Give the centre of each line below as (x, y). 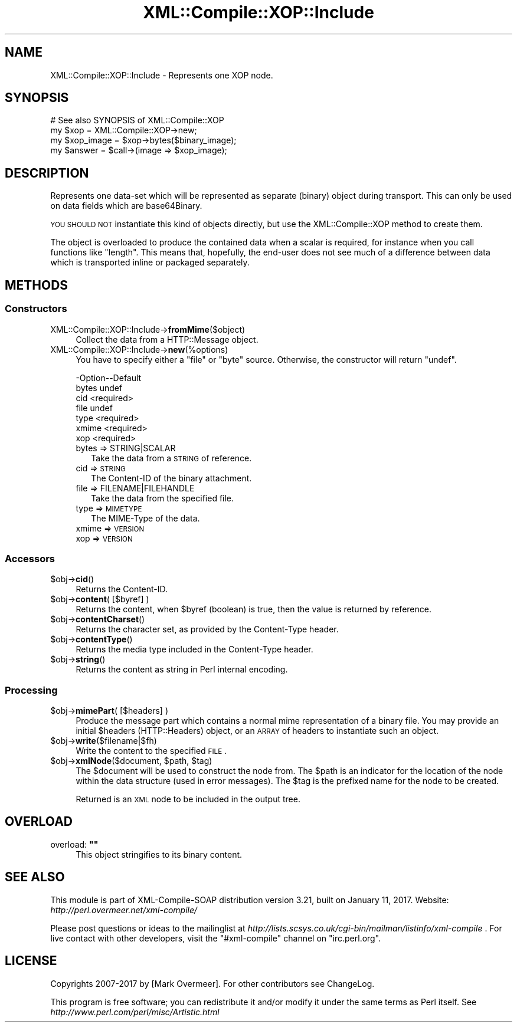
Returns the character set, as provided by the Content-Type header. (207, 629)
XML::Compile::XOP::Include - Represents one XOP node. (162, 75)
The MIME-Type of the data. (145, 518)
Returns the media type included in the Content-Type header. (194, 649)
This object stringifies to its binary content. (159, 854)
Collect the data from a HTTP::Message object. (167, 339)
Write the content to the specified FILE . (151, 751)
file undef (94, 408)
